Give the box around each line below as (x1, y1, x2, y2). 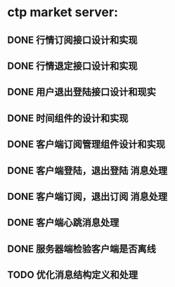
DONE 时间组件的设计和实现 (7, 112, 129, 124)
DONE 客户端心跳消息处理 (7, 217, 119, 229)
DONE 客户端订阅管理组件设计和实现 (7, 139, 166, 151)
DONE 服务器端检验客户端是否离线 (7, 243, 157, 255)
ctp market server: (7, 4, 118, 20)
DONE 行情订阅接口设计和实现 (7, 34, 138, 46)
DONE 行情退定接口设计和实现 (7, 60, 138, 72)
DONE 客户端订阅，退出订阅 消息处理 (7, 191, 168, 203)
